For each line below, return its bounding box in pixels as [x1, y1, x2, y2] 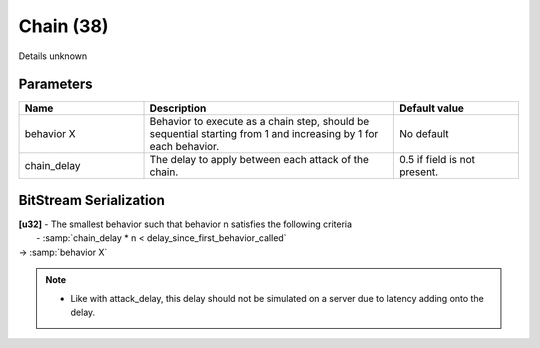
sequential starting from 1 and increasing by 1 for [149, 127, 379, 141]
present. [398, 165, 439, 179]
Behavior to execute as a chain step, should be [149, 115, 370, 129]
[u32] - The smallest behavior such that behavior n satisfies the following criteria [18, 218, 353, 230]
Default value [398, 101, 465, 115]
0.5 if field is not [398, 153, 475, 167]
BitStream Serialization [18, 191, 165, 209]
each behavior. [149, 140, 220, 154]
